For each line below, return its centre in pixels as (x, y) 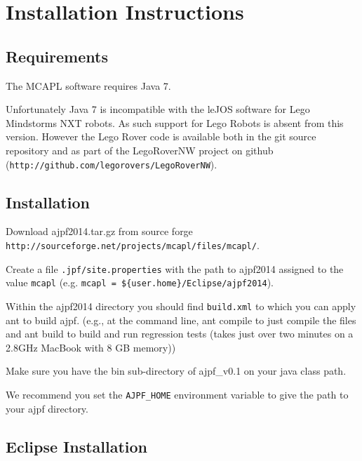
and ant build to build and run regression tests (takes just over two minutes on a (180, 334)
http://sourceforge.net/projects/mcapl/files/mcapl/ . (133, 245)
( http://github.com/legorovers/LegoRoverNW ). (112, 164)
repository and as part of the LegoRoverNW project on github (140, 150)
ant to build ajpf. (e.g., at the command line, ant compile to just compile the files (181, 320)
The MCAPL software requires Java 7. (88, 85)
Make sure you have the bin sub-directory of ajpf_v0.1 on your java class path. (176, 371)
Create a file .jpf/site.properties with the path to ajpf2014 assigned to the (175, 268)
